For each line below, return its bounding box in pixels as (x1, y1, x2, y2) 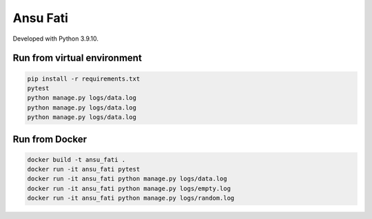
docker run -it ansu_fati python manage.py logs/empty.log (27, 185, 231, 192)
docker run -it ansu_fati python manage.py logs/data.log (27, 175, 227, 182)
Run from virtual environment (12, 52, 143, 64)
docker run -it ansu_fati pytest (27, 165, 141, 174)
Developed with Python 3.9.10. (12, 34, 99, 43)
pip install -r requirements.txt (27, 74, 141, 83)
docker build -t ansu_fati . (27, 156, 126, 163)
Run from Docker (12, 133, 87, 145)
